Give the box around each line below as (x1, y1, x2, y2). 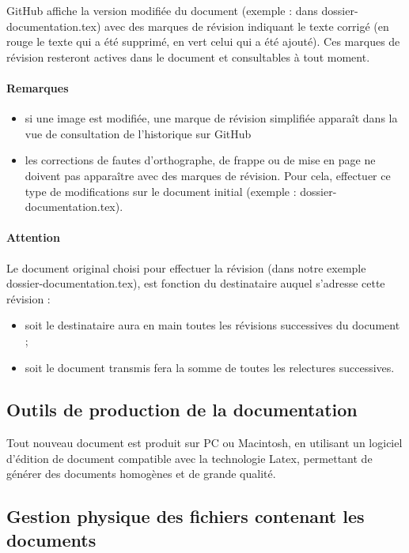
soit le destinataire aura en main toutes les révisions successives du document (25, 317, 400, 333)
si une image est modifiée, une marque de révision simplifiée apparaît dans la (25, 110, 398, 126)
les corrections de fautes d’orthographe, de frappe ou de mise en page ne (25, 152, 376, 168)
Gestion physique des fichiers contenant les (6, 504, 365, 529)
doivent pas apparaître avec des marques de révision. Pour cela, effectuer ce (25, 167, 391, 183)
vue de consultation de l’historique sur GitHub (25, 125, 252, 141)
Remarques (6, 79, 69, 96)
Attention (6, 229, 60, 246)
